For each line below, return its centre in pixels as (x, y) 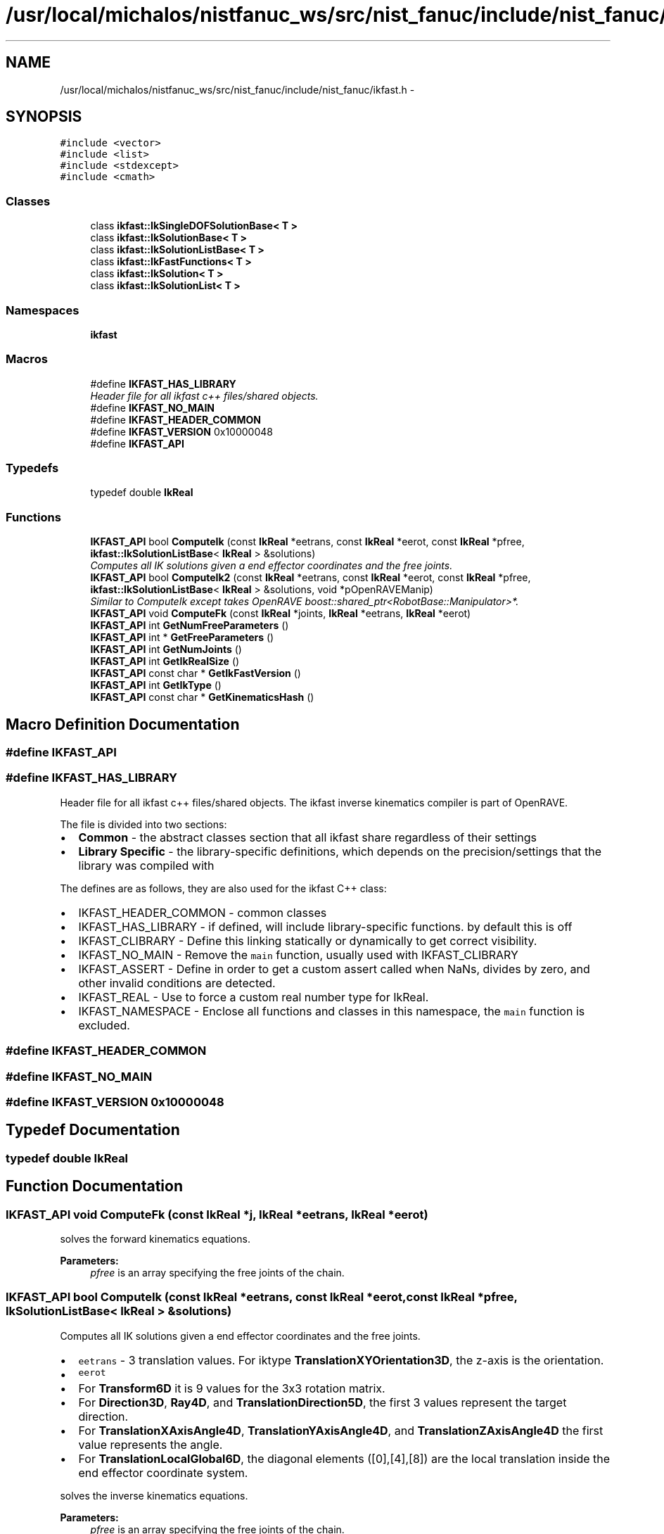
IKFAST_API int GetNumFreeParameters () (190, 626)
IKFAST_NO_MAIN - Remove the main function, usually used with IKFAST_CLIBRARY (298, 955)
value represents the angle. (151, 1444)
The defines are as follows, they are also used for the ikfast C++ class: (223, 888)
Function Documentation (94, 1186)
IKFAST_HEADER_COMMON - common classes (203, 912)
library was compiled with (146, 865)
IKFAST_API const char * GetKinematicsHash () (202, 697)
